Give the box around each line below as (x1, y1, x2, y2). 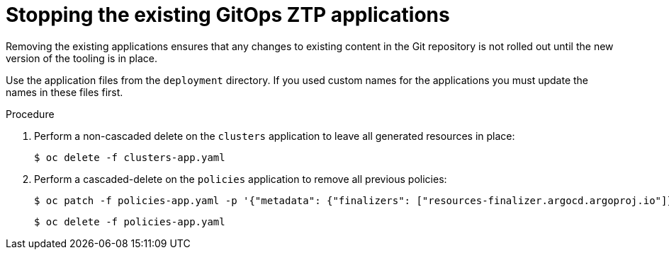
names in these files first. (6, 85, 123, 98)
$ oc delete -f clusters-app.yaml (34, 151, 225, 163)
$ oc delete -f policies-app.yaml (34, 215, 225, 227)
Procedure (6, 107, 55, 120)
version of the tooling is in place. (6, 52, 158, 64)
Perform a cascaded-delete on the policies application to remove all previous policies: (34, 172, 447, 185)
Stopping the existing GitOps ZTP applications (6, 3, 450, 27)
